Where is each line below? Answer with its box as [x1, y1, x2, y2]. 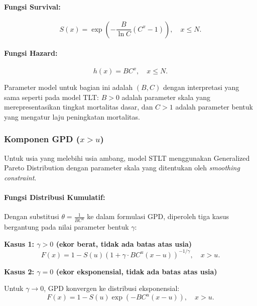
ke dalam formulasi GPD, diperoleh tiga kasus [87, 211, 229, 222]
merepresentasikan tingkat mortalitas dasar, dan [4, 101, 153, 112]
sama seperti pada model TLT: [4, 91, 99, 102]
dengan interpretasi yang [163, 82, 239, 92]
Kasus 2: [4, 266, 34, 276]
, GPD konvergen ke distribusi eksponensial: [44, 283, 180, 293]
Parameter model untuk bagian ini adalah [4, 82, 133, 92]
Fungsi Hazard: [4, 48, 58, 58]
